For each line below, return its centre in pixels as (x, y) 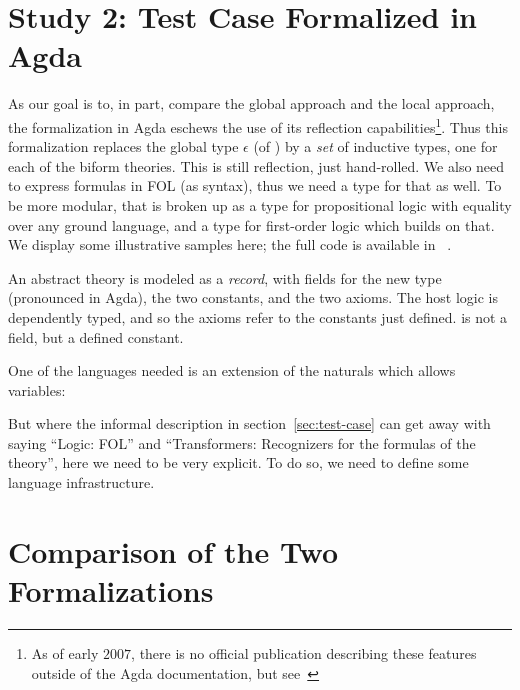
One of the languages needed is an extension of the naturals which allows (232, 370)
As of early (65, 652)
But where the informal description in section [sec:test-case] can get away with (249, 423)
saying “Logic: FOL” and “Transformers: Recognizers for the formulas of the (242, 442)
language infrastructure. (81, 482)
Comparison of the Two (173, 550)
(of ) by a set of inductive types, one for (375, 146)
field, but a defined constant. (96, 336)
